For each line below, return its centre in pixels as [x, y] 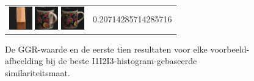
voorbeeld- [230, 49]
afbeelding [24, 61]
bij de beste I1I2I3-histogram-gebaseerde [121, 61]
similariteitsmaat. [38, 72]
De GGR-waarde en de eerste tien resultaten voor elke [106, 49]
